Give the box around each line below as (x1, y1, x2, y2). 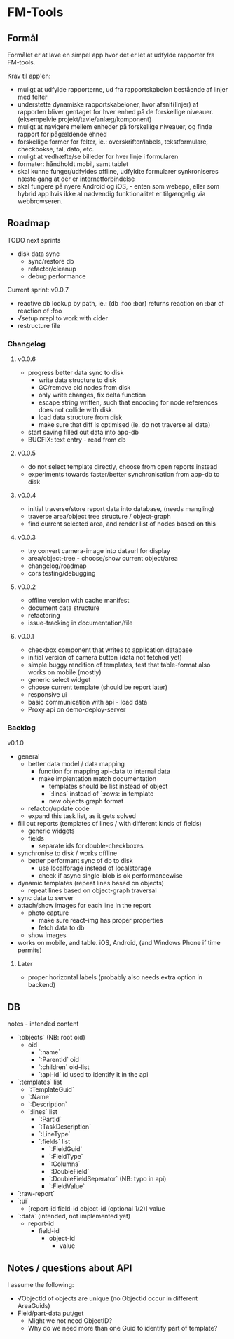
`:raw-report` (17, 1190, 55, 1198)
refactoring (27, 611, 61, 620)
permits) (17, 946, 42, 954)
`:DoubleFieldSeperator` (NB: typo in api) (48, 1175, 167, 1183)
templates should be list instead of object (48, 782, 168, 791)
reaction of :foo (17, 306, 62, 315)
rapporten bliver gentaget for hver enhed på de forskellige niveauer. (17, 108, 214, 116)
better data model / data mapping (27, 760, 125, 768)
